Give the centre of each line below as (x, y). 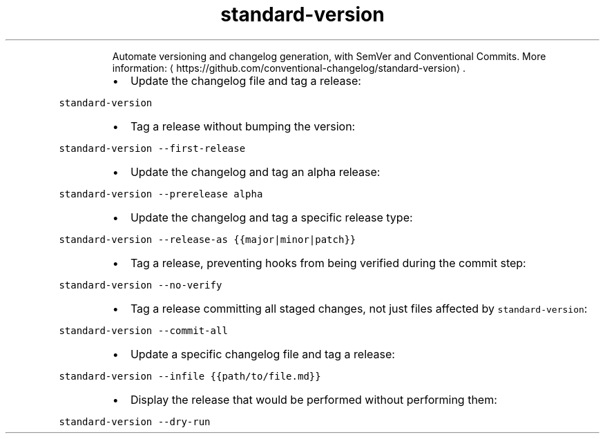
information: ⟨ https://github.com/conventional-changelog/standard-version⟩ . (289, 68)
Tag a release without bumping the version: (243, 126)
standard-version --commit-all (143, 330)
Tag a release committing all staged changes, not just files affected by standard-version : (359, 308)
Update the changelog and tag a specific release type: (271, 217)
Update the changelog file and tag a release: (246, 80)
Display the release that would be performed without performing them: (314, 399)
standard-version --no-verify (141, 285)
